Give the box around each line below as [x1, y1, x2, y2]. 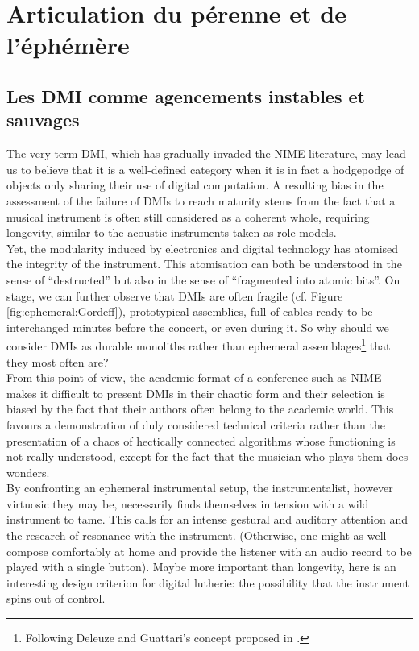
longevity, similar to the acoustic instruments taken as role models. [6, 224, 337, 241]
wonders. [6, 463, 50, 480]
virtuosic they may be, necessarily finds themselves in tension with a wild [6, 495, 369, 512]
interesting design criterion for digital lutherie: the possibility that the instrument [6, 574, 410, 591]
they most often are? [6, 353, 109, 370]
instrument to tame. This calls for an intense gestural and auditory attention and [6, 511, 408, 528]
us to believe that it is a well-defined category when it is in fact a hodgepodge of [6, 160, 404, 177]
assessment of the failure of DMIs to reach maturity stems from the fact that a [6, 192, 396, 209]
